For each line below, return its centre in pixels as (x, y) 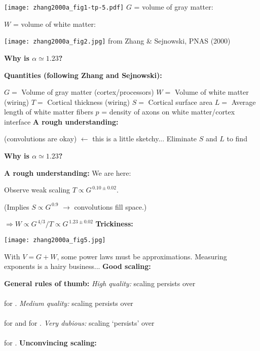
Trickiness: (114, 224)
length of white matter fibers (49, 112)
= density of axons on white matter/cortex (168, 112)
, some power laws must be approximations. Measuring (142, 256)
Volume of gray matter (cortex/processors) (88, 92)
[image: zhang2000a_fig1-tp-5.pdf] (64, 8)
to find (237, 139)
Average (244, 102)
